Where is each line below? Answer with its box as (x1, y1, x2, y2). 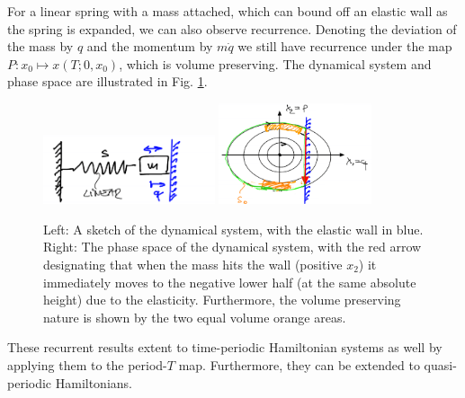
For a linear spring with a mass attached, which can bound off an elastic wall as (7, 2, 448, 20)
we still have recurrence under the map (237, 37, 452, 56)
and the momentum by (86, 37, 213, 56)
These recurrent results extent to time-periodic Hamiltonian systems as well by (7, 338, 443, 357)
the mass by (7, 37, 74, 56)
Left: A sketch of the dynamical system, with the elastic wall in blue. (43, 219, 424, 238)
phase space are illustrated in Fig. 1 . (7, 72, 208, 91)
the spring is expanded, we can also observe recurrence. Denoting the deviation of (7, 19, 457, 38)
